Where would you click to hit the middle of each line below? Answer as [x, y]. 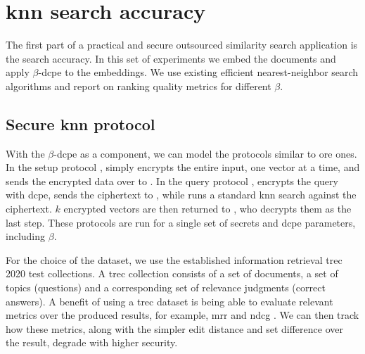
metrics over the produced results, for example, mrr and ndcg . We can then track [182, 315]
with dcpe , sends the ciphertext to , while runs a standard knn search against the [181, 195]
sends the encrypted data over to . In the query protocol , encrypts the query [172, 181]
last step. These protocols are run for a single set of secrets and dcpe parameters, [181, 222]
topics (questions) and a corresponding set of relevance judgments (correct [166, 287]
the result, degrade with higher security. [92, 342]
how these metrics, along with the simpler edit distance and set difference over [174, 328]
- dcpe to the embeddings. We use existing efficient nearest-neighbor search [198, 72]
